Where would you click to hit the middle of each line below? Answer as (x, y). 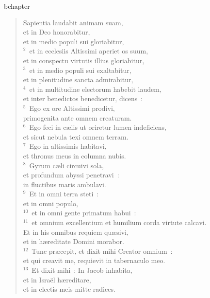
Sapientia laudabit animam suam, (73, 22)
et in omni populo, (50, 203)
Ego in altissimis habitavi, (68, 146)
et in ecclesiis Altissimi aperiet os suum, (89, 51)
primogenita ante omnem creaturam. (77, 117)
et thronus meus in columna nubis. (74, 155)
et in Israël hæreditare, (57, 279)
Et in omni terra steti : (64, 194)
